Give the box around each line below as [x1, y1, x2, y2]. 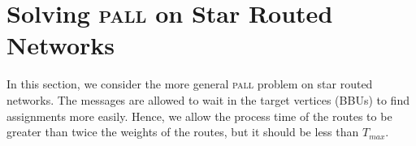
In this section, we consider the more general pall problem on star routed [6, 75, 373, 92]
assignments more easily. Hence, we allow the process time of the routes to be [6, 107, 392, 124]
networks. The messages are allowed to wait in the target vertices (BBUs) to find [6, 91, 409, 108]
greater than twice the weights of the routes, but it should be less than [6, 123, 359, 140]
